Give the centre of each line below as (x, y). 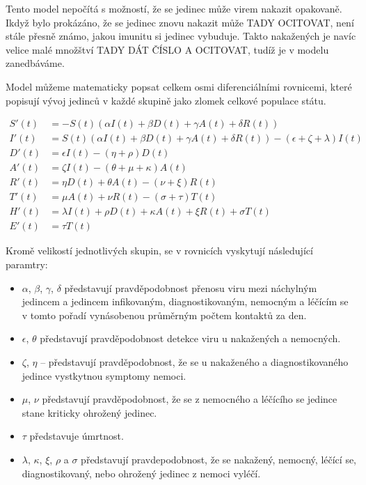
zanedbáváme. (35, 63)
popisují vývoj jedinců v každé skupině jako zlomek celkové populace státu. (166, 100)
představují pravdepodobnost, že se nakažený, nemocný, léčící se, (219, 459)
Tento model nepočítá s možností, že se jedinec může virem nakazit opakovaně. (174, 8)
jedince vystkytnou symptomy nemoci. (104, 375)
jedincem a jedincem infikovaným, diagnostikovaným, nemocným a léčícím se (185, 301)
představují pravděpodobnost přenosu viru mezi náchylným (191, 287)
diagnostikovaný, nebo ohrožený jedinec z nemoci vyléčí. (141, 473)
